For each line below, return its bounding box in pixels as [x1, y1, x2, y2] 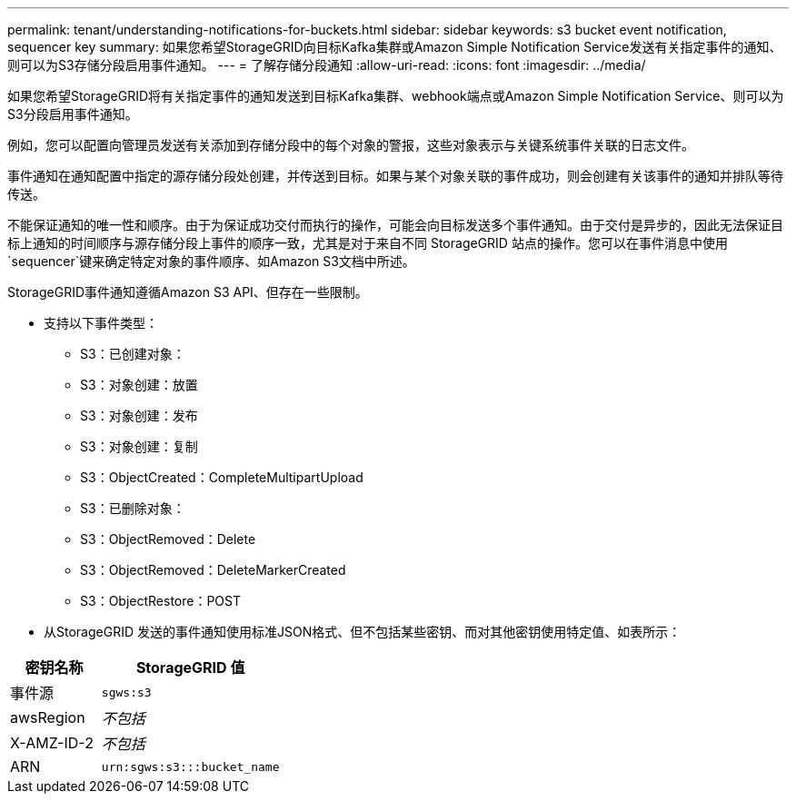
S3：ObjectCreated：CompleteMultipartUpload [80, 470, 363, 485]
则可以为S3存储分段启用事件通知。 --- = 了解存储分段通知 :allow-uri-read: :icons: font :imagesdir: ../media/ [7, 57, 646, 73]
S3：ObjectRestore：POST [80, 593, 242, 608]
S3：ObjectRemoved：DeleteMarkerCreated [80, 562, 346, 578]
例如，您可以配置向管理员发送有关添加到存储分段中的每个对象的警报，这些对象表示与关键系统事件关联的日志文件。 [7, 137, 694, 153]
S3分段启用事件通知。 [7, 106, 138, 122]
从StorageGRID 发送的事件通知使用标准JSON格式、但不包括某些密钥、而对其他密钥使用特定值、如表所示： [44, 624, 682, 639]
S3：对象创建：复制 [80, 439, 198, 454]
